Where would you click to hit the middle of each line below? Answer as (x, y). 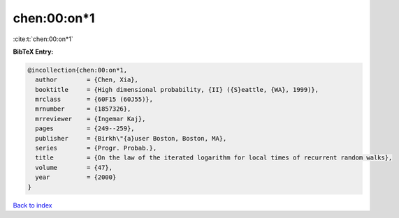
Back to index (32, 205)
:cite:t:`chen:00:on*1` (43, 39)
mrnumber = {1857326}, (83, 109)
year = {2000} (76, 177)
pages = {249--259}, (85, 129)
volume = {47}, (74, 168)
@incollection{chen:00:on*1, (78, 70)
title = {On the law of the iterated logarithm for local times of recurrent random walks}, (214, 158)
